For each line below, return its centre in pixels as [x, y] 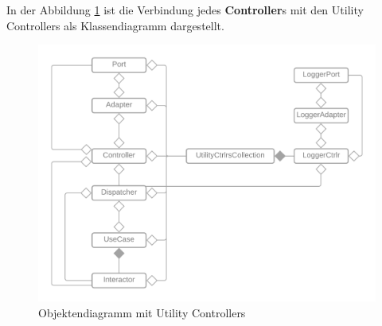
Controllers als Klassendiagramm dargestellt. [115, 25]
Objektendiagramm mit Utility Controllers [142, 313]
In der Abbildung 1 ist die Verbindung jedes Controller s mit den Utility [185, 10]
